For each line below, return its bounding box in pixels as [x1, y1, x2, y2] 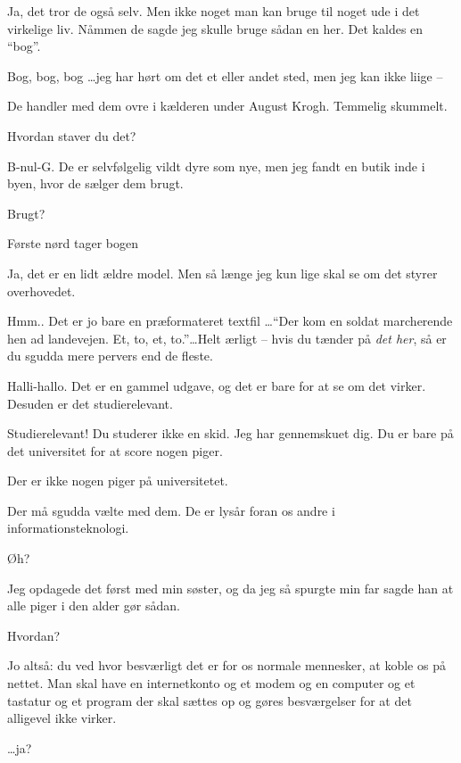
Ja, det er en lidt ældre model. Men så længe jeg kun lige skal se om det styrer [7, 263, 438, 282]
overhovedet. [7, 281, 76, 300]
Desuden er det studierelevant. [7, 394, 173, 412]
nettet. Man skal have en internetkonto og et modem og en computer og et [7, 674, 416, 693]
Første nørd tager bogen [7, 234, 139, 253]
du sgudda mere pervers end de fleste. [7, 346, 213, 365]
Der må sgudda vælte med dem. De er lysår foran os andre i [7, 501, 335, 519]
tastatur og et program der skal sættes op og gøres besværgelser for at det [7, 691, 412, 709]
